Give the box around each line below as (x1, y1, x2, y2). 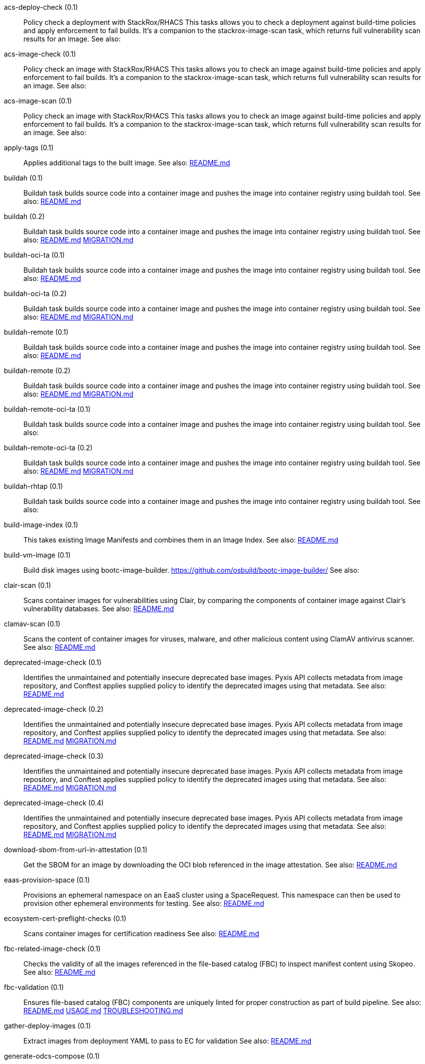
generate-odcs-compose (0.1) (4, 1052, 100, 1060)
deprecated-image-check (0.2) (4, 705, 104, 713)
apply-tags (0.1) (4, 143, 54, 152)
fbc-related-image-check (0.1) (4, 944, 101, 953)
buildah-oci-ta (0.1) (4, 251, 65, 259)
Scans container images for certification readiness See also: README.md (23, 929, 260, 938)
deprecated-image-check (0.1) (4, 658, 102, 666)
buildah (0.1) (4, 174, 43, 182)
